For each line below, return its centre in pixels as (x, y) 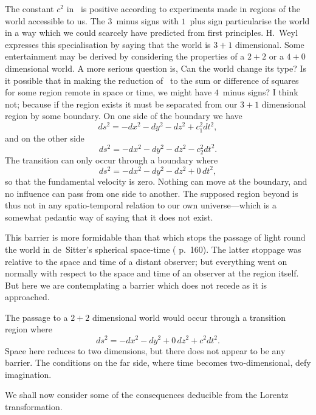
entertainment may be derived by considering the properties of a (125, 56)
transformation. (34, 406)
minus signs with (147, 20)
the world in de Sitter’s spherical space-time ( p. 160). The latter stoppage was (153, 249)
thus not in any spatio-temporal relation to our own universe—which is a (141, 205)
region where (29, 329)
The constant (29, 9)
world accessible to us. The (55, 20)
